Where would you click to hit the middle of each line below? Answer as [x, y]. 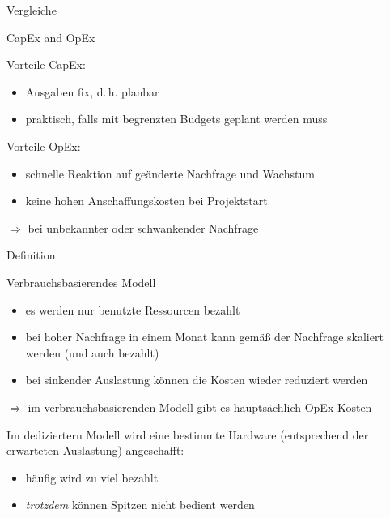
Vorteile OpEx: [44, 146]
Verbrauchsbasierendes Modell [81, 282]
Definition [31, 255]
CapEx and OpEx [51, 37]
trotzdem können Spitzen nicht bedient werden [140, 505]
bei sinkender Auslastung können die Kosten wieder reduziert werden [197, 380]
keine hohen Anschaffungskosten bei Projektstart [146, 201]
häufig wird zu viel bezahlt [92, 477]
